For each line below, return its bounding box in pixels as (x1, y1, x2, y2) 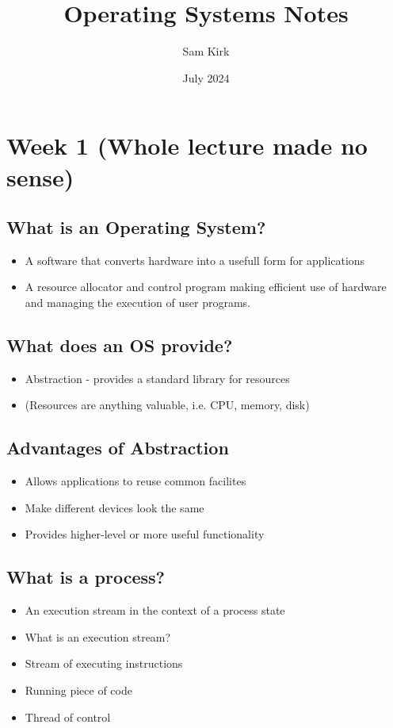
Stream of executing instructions (25, 655, 183, 672)
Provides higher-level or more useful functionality (25, 526, 265, 542)
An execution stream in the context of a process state (25, 602, 285, 619)
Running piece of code (25, 682, 132, 699)
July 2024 (182, 69, 230, 86)
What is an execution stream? (25, 628, 171, 645)
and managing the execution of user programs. (25, 294, 250, 311)
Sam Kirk (182, 43, 230, 59)
